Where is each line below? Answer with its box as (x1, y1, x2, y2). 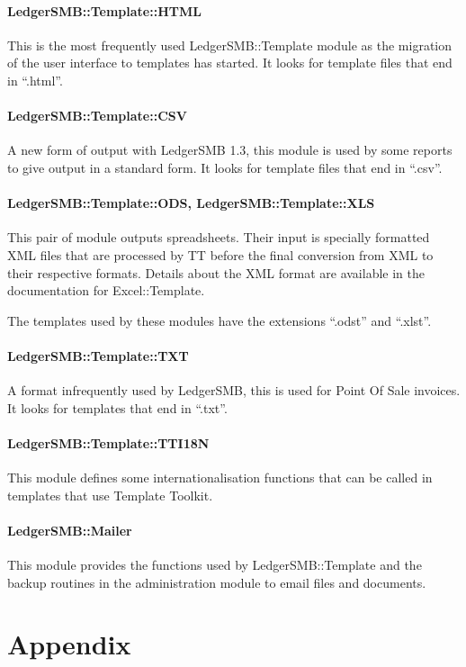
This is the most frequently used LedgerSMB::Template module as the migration (7, 35, 453, 54)
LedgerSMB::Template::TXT (7, 346, 189, 365)
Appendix (7, 626, 131, 662)
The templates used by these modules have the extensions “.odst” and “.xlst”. (7, 311, 432, 329)
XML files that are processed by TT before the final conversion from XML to (7, 245, 434, 264)
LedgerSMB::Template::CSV (7, 106, 187, 125)
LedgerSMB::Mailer (7, 520, 132, 539)
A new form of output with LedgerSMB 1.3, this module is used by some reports (7, 140, 453, 159)
